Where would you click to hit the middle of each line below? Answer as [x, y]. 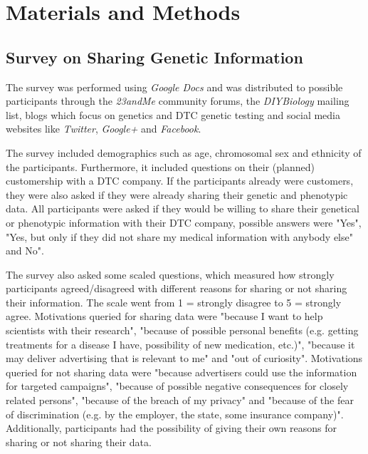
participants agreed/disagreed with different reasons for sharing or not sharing [177, 288]
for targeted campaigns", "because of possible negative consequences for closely [177, 386]
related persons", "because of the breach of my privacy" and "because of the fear [180, 400]
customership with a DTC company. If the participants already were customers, [180, 181]
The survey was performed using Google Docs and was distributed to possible [174, 87]
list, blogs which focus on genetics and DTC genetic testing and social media [173, 114]
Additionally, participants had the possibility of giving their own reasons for [171, 428]
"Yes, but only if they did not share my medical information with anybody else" [179, 236]
